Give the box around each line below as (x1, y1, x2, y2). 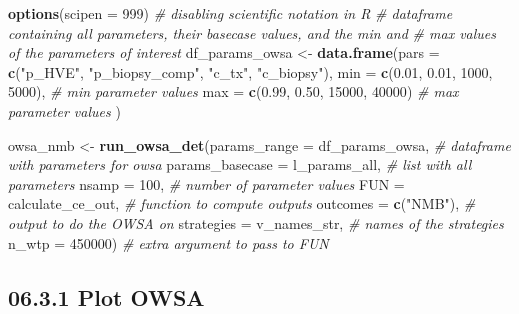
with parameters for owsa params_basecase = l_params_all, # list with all (8, 154, 472, 175)
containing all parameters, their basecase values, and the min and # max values (8, 22, 497, 43)
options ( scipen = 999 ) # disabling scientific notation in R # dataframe (8, 3, 453, 23)
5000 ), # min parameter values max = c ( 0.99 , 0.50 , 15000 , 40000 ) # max (8, 81, 459, 102)
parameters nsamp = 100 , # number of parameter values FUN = (8, 173, 405, 194)
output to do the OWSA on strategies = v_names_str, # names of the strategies (8, 212, 504, 233)
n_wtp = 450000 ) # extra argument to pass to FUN (8, 232, 329, 253)
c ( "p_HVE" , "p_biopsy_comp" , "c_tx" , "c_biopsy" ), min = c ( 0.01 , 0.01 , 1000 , (8, 61, 493, 82)
